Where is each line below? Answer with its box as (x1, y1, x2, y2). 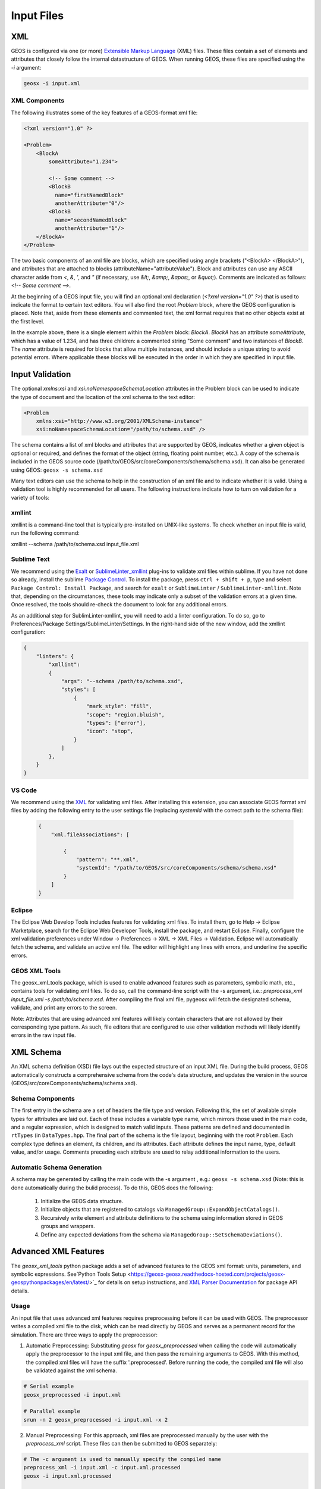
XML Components (11, 96, 65, 105)
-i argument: (11, 64, 42, 71)
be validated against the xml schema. (26, 1367, 117, 1374)
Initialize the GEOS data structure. (40, 1198, 124, 1205)
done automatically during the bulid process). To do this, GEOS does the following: (11, 1184, 213, 1191)
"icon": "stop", (86, 728, 134, 735)
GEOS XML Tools (11, 967, 61, 975)
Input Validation (11, 369, 71, 379)
